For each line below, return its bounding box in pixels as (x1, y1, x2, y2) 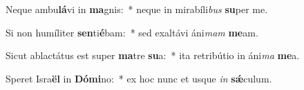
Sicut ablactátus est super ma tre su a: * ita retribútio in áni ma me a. (6, 48, 300, 63)
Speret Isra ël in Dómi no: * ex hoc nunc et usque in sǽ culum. (6, 71, 272, 85)
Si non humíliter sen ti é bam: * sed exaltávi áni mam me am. (6, 25, 258, 39)
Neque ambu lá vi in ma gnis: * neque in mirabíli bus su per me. (6, 2, 268, 16)
